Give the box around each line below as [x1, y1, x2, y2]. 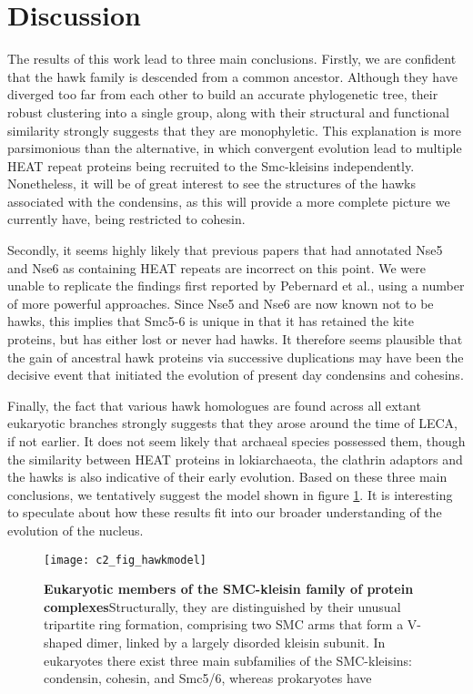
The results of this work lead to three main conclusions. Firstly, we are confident [7, 49, 457, 68]
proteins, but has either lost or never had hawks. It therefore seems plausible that [7, 330, 463, 349]
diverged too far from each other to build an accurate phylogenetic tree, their [7, 85, 438, 104]
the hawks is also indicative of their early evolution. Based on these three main [7, 467, 448, 486]
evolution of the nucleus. [7, 520, 144, 539]
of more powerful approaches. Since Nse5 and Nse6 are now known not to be [7, 293, 434, 312]
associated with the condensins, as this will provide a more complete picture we [7, 191, 450, 210]
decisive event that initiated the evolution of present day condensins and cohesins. [7, 365, 464, 384]
